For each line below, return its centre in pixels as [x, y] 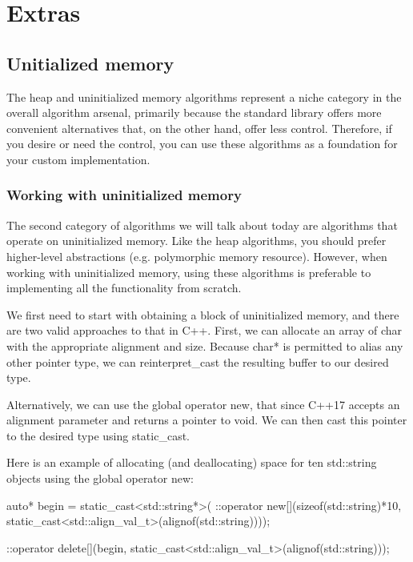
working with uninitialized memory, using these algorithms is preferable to [189, 272]
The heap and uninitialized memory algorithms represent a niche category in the [204, 96]
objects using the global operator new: [100, 478]
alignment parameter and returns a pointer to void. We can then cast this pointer [207, 420]
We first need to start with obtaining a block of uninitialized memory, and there [203, 314]
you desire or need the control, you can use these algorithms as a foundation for [202, 144]
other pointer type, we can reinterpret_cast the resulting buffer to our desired [198, 361]
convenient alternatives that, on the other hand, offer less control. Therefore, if [199, 128]
